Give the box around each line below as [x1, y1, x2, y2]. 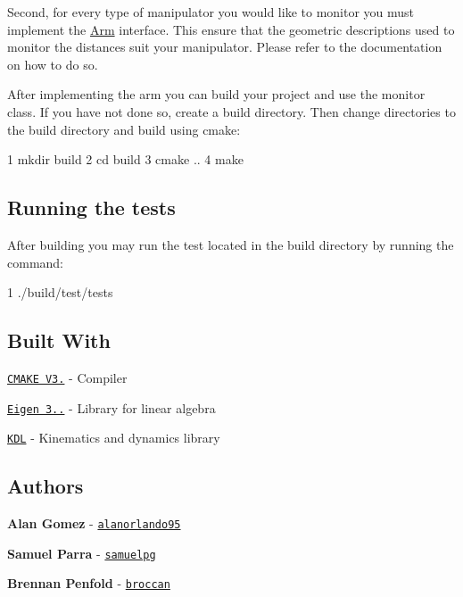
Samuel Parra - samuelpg [7, 543, 156, 562]
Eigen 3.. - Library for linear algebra [7, 398, 216, 417]
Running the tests [7, 194, 176, 221]
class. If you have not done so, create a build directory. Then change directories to [7, 102, 456, 120]
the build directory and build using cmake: [7, 120, 241, 138]
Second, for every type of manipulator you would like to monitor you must [7, 3, 415, 21]
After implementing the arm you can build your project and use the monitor [7, 85, 426, 104]
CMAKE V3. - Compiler [7, 368, 128, 386]
